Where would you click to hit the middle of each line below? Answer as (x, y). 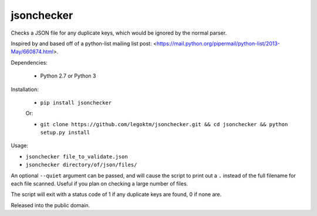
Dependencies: (29, 62)
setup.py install (65, 133)
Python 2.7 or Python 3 (68, 76)
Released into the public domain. (50, 205)
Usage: (20, 146)
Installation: (25, 89)
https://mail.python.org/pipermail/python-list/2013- (218, 43)
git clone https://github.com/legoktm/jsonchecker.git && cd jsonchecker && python (164, 124)
